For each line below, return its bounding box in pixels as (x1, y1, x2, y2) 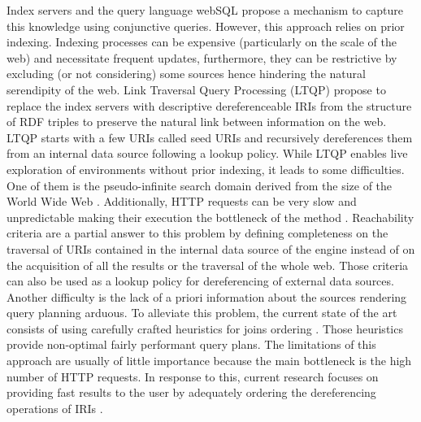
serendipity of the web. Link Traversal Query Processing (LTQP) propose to (7, 80, 386, 98)
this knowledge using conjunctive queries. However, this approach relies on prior (7, 17, 405, 34)
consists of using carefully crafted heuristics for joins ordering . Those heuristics (7, 320, 403, 337)
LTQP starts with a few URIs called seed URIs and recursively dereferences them (7, 128, 413, 146)
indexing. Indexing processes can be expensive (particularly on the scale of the (7, 33, 397, 50)
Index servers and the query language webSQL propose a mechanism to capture (7, 2, 403, 18)
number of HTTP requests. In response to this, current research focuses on (7, 368, 379, 385)
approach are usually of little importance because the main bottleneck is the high (7, 352, 412, 369)
